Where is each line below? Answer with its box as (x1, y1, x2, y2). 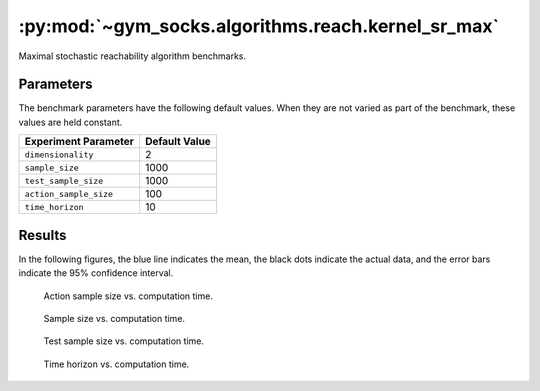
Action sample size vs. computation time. (43, 290, 214, 302)
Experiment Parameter (24, 135, 134, 149)
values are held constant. (18, 116, 123, 128)
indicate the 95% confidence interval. (18, 267, 174, 279)
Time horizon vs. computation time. (43, 358, 190, 370)
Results (18, 226, 67, 244)
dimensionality (24, 149, 94, 160)
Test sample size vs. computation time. (43, 335, 205, 347)
